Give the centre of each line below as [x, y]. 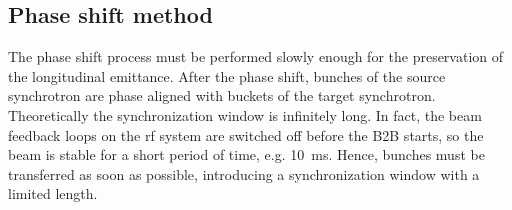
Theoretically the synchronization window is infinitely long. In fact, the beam [245, 114]
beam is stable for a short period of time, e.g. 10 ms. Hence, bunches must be [246, 154]
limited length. [53, 193]
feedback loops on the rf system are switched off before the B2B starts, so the [246, 134]
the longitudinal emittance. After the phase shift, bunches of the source [227, 75]
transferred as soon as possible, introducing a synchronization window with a [244, 173]
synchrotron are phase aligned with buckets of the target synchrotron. [222, 95]
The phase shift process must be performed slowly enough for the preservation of [256, 56]
